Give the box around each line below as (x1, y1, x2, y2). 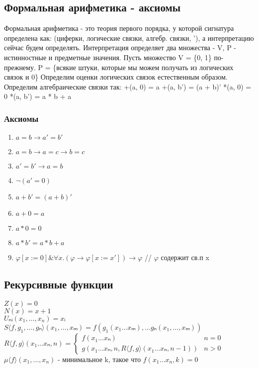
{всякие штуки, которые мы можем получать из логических (53, 62, 234, 72)
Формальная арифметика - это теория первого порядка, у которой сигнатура (4, 23, 234, 33)
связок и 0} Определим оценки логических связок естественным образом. (4, 72, 228, 82)
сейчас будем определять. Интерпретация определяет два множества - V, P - (4, 42, 236, 53)
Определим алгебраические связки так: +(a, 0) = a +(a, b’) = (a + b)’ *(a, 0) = (4, 81, 252, 92)
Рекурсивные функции (4, 276, 113, 292)
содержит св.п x (161, 252, 209, 263)
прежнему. (4, 62, 36, 72)
